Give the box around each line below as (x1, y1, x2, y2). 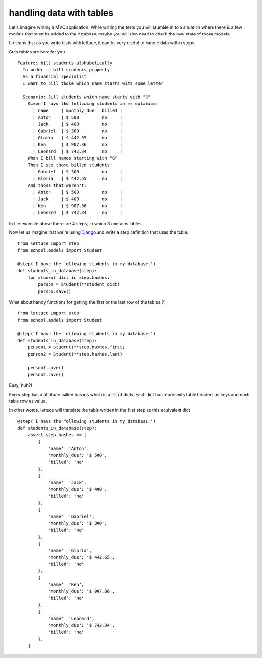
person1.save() (27, 365, 64, 370)
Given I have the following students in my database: (27, 101, 159, 106)
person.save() (38, 288, 72, 294)
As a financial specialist (22, 73, 87, 79)
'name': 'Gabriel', (48, 514, 95, 519)
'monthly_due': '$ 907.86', (48, 589, 115, 594)
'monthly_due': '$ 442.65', (48, 554, 115, 560)
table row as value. (9, 398, 47, 404)
